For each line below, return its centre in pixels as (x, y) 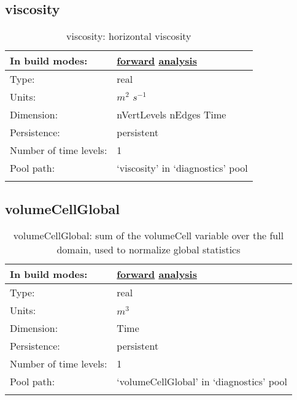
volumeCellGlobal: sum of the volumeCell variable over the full (148, 236)
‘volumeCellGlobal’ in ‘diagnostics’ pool (202, 382)
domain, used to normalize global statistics (148, 250)
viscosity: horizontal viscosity (129, 36)
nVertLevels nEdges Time (172, 115)
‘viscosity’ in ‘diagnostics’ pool (182, 168)
